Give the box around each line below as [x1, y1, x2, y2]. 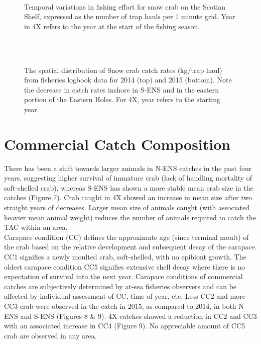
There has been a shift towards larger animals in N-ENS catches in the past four [4, 162, 252, 173]
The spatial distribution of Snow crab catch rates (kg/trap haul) [24, 64, 222, 75]
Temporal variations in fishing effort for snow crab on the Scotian [24, 1, 226, 12]
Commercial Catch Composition [4, 133, 231, 154]
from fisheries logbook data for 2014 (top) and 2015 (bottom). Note [24, 74, 232, 85]
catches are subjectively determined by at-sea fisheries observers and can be [4, 281, 237, 291]
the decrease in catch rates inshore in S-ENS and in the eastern [24, 84, 219, 95]
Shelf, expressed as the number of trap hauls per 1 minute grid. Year [24, 11, 235, 22]
